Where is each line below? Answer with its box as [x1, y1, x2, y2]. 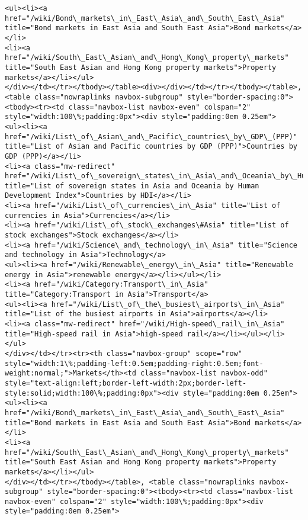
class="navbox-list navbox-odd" [140, 369, 268, 378]
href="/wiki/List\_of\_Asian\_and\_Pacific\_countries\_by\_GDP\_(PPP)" [5, 132, 297, 141]
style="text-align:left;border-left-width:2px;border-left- [5, 378, 247, 387]
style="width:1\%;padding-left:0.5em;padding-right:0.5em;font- [5, 359, 264, 368]
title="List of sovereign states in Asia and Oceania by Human [5, 181, 259, 190]
